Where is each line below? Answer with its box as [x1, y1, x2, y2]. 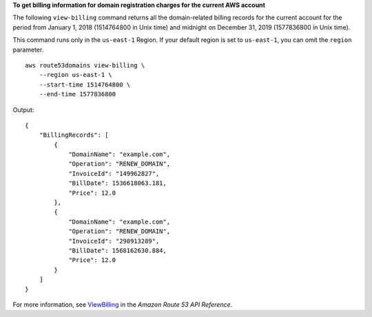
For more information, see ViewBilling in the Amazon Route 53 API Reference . [12, 300, 233, 309]
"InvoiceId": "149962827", [68, 169, 160, 177]
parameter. [12, 45, 44, 54]
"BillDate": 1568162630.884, [68, 246, 167, 254]
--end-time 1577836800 [39, 90, 116, 98]
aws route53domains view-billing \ [25, 61, 145, 69]
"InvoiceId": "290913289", [68, 237, 160, 245]
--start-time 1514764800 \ [39, 80, 131, 89]
